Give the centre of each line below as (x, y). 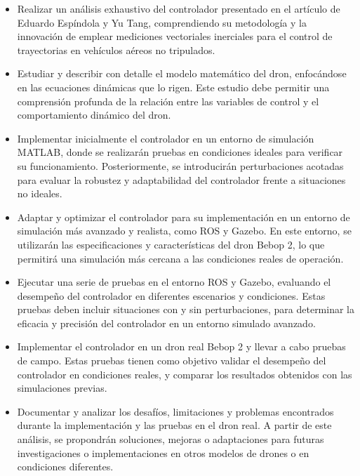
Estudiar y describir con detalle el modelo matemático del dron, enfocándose (182, 73)
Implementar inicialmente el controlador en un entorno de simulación (166, 138)
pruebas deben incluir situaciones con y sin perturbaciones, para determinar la (186, 309)
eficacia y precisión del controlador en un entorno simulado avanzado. (166, 323)
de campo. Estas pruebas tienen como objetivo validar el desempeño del (172, 361)
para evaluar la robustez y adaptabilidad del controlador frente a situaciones (181, 179)
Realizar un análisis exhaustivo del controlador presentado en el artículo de (179, 8)
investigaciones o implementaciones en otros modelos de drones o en (163, 452)
